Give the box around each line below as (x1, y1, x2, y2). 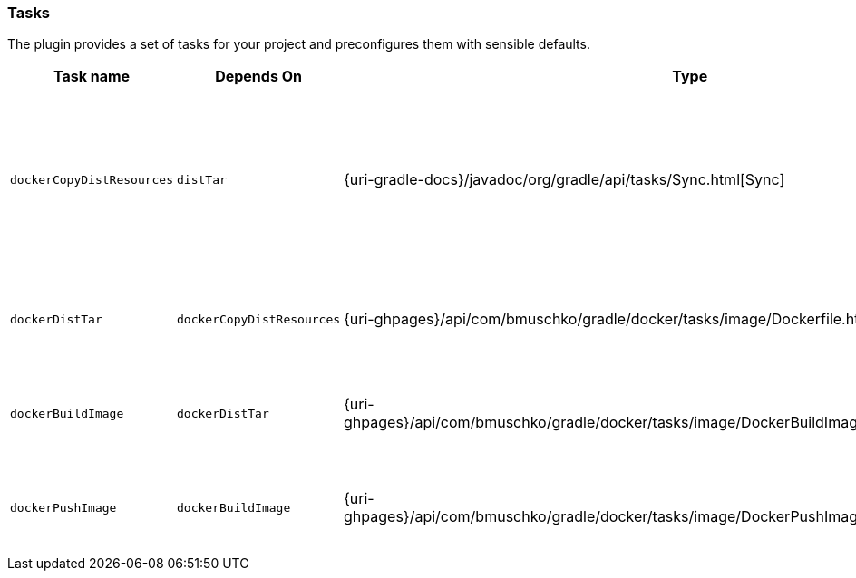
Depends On (215, 67, 302, 86)
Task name (53, 67, 131, 86)
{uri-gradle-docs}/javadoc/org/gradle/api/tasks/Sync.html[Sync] (344, 170, 785, 189)
